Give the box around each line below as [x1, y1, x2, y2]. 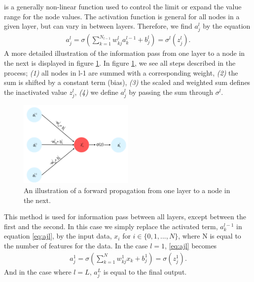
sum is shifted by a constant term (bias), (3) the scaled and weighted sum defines [4, 77, 251, 87]
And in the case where [4, 266, 72, 277]
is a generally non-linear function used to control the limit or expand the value [4, 1, 242, 11]
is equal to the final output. [103, 266, 187, 277]
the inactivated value [4, 86, 67, 97]
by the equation [203, 21, 251, 31]
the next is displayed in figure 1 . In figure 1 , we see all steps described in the [4, 57, 236, 68]
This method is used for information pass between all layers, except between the [4, 211, 246, 222]
